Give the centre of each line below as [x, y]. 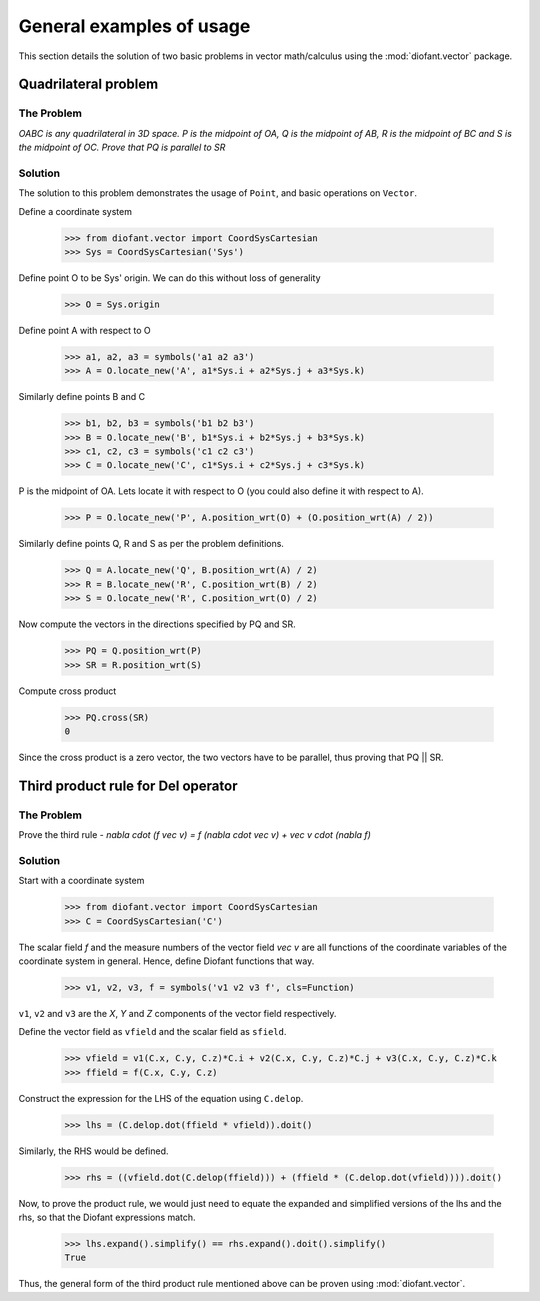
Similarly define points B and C [82, 397]
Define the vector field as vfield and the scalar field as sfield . [152, 1032]
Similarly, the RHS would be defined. [93, 1151]
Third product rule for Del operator [128, 785]
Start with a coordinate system [81, 881]
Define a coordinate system [75, 211]
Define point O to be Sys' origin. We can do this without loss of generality [169, 277]
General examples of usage [134, 26]
